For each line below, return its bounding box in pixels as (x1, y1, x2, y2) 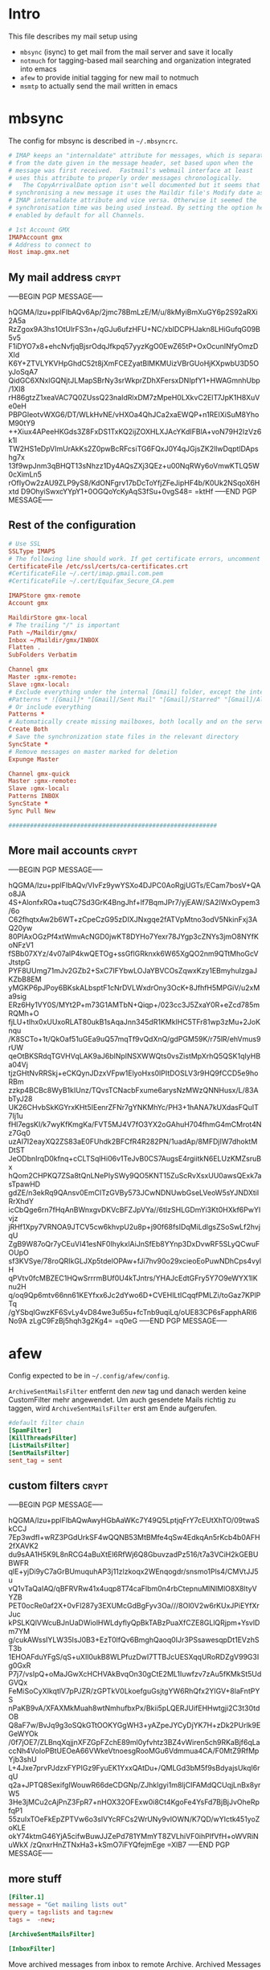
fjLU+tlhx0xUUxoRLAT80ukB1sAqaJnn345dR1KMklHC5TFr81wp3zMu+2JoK (8, 1018, 261, 1027)
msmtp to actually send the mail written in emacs (19, 81, 178, 91)
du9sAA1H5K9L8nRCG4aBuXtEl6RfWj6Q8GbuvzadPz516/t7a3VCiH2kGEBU (8, 1550, 259, 1559)
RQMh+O (8, 1009, 39, 1018)
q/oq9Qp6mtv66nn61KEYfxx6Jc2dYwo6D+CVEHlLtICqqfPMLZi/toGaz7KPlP (8, 1291, 261, 1300)
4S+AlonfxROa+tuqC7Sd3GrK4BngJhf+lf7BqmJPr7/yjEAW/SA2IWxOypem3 (8, 898, 260, 907)
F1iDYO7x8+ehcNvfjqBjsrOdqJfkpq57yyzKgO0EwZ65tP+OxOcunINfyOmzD (8, 342, 259, 351)
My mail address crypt (8, 270, 122, 284)
